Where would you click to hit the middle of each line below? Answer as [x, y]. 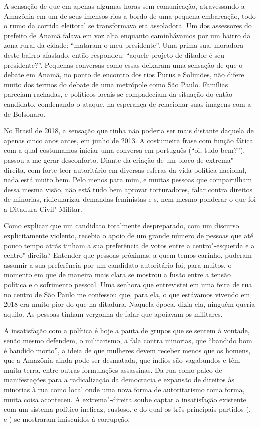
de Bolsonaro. [25, 114]
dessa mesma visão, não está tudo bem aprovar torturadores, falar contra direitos [128, 189]
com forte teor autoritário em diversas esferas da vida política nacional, [137, 170]
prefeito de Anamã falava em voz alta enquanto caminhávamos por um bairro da [127, 35]
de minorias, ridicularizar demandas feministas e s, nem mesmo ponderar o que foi [130, 199]
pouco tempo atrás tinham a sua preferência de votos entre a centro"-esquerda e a [129, 245]
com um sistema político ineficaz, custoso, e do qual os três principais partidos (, [127, 409]
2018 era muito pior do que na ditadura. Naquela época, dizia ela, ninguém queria [130, 304]
